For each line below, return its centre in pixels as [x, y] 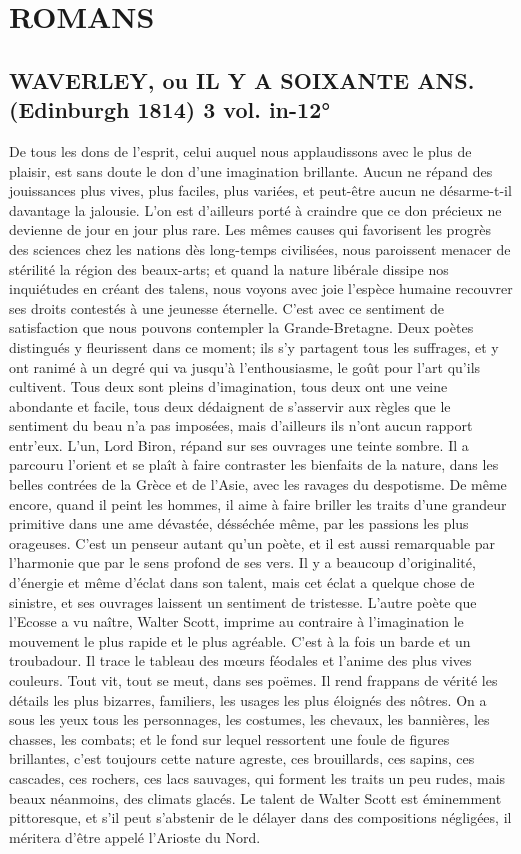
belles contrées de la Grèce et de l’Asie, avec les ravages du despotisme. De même [258, 484]
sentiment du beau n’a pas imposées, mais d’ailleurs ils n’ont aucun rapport [241, 425]
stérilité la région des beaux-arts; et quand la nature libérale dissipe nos [229, 268]
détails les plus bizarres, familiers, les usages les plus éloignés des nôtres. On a [248, 699]
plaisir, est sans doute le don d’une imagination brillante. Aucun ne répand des [251, 170]
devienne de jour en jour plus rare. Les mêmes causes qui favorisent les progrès [250, 229]
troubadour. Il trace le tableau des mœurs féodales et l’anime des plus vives [240, 660]
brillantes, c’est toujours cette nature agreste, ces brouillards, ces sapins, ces [242, 758]
